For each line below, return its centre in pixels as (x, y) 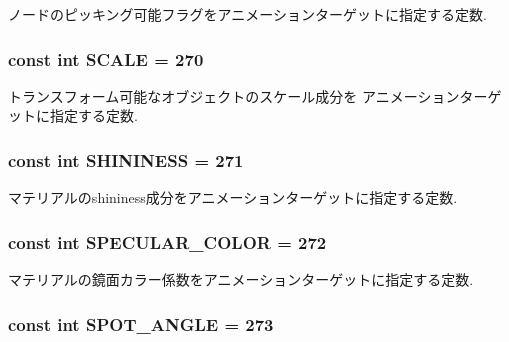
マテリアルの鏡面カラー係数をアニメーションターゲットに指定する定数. (241, 279)
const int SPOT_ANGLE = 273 (141, 323)
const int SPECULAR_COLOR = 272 (167, 241)
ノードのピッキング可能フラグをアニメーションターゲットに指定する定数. (247, 14)
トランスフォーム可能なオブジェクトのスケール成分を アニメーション (234, 95)
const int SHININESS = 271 (126, 159)
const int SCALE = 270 (106, 58)
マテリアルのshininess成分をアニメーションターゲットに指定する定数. (233, 197)
